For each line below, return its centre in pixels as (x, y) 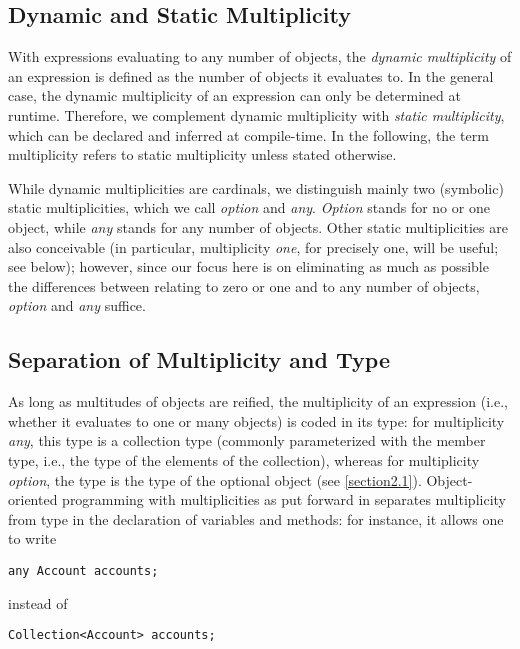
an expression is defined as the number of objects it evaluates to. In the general (251, 75)
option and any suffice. (77, 305)
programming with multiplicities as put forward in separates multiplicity (284, 499)
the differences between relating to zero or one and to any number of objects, (244, 285)
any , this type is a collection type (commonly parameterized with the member (247, 440)
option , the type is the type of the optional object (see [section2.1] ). (215, 479)
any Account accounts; (83, 570)
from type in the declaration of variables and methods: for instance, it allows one (256, 518)
